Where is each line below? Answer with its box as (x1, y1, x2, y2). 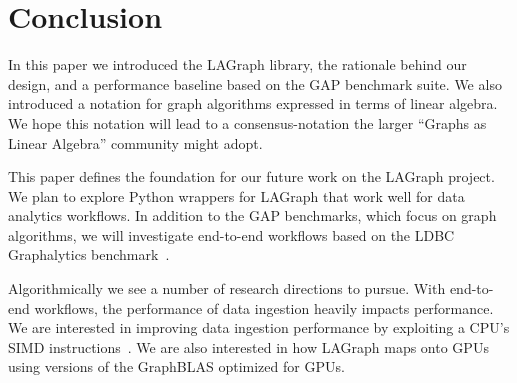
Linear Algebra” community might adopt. (8, 132, 263, 153)
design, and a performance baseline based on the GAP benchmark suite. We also (8, 73, 502, 94)
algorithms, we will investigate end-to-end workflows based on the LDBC (8, 224, 455, 245)
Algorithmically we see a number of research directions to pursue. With (8, 278, 446, 299)
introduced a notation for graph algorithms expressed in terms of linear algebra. (8, 93, 498, 114)
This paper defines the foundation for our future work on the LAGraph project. (8, 166, 495, 187)
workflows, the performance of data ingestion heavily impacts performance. (34, 297, 494, 318)
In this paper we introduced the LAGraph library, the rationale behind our (8, 54, 467, 75)
